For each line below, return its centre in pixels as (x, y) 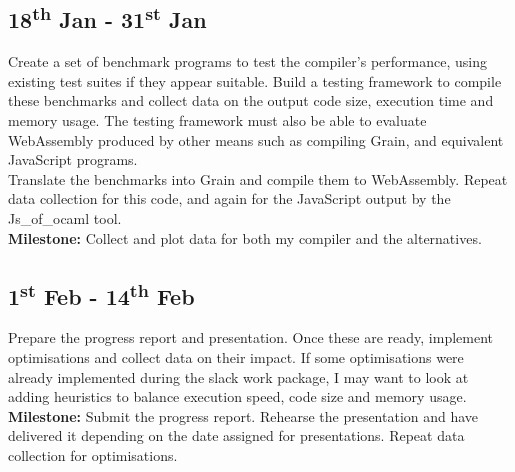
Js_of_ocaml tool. (65, 217)
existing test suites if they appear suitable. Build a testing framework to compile (255, 80)
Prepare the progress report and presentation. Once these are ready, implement (251, 337)
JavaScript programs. (73, 159)
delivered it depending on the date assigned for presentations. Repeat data (236, 435)
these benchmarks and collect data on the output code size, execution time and (251, 100)
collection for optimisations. (93, 454)
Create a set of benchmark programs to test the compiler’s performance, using (247, 61)
